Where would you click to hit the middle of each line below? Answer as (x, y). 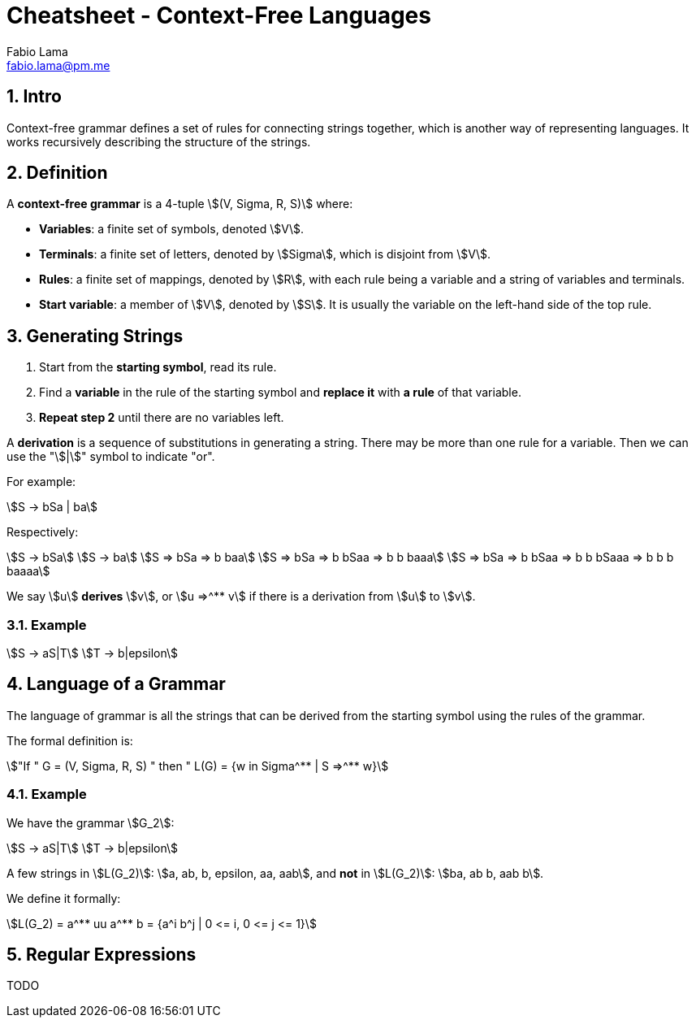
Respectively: (43, 532)
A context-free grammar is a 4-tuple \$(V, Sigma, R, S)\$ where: (180, 204)
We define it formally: (64, 898)
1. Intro (34, 97)
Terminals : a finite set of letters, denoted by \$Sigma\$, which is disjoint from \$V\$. (265, 254)
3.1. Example (47, 625)
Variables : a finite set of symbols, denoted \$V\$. (172, 229)
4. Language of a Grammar (116, 684)
